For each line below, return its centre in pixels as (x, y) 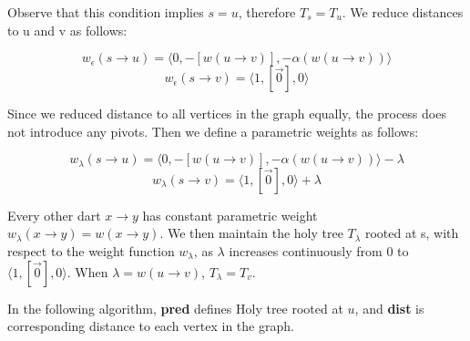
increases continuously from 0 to (319, 251)
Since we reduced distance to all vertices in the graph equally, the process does (227, 114)
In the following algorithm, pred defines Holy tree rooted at (175, 308)
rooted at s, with (412, 233)
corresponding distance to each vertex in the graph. (151, 326)
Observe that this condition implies (106, 12)
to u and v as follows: (67, 30)
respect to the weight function (91, 251)
